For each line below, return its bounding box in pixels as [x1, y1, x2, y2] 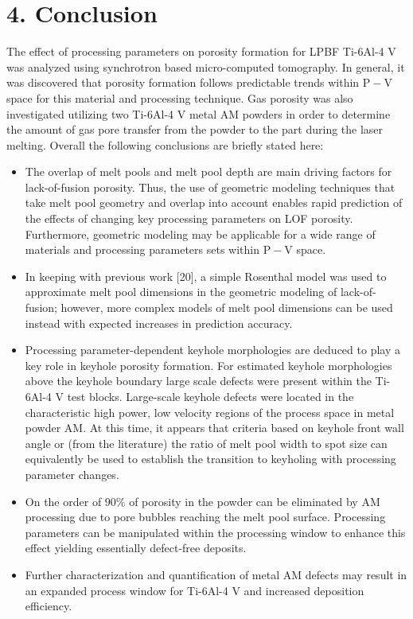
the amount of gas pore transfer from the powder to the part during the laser [6, 121, 384, 138]
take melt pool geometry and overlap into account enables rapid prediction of [25, 194, 403, 211]
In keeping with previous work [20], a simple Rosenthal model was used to [25, 267, 387, 284]
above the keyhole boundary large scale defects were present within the [25, 372, 372, 389]
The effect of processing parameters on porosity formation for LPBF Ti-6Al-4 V [6, 43, 396, 60]
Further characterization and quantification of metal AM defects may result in [25, 566, 407, 582]
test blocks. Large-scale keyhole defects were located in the [67, 388, 354, 404]
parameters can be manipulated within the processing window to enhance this [25, 524, 406, 540]
